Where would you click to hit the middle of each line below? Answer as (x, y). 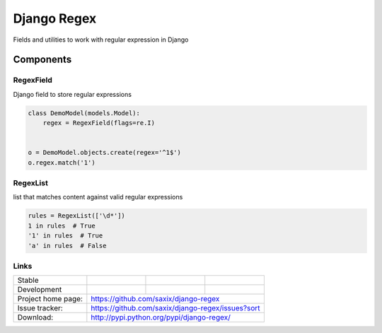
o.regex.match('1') (62, 162)
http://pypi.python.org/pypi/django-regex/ (161, 317)
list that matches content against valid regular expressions (98, 197)
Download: (35, 317)
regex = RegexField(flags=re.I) (99, 123)
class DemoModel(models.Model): (84, 113)
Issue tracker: (40, 308)
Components (42, 60)
